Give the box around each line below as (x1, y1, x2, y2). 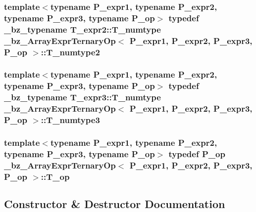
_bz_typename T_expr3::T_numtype (4, 91, 161, 103)
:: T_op (41, 170, 70, 182)
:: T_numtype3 (41, 114, 100, 126)
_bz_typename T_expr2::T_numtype (4, 23, 161, 35)
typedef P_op (168, 147, 225, 160)
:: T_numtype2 (41, 45, 100, 58)
